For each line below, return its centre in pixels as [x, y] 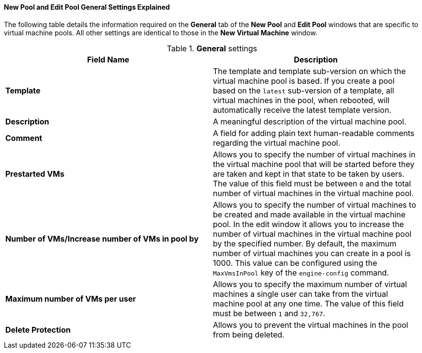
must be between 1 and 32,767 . [269, 313]
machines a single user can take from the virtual [301, 294]
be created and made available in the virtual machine [309, 214]
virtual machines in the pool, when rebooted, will [301, 100]
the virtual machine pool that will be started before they [314, 164]
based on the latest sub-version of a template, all [304, 90]
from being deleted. [249, 334]
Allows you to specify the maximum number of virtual [310, 284]
